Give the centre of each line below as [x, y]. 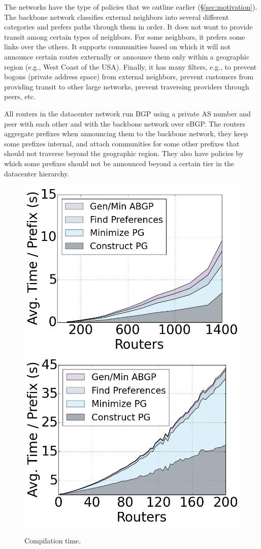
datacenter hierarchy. [37, 173]
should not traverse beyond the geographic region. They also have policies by [124, 153]
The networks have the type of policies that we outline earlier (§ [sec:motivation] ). [131, 7]
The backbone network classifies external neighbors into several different [117, 17]
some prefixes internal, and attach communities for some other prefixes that [122, 143]
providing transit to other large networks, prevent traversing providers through [127, 86]
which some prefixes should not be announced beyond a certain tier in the [119, 163]
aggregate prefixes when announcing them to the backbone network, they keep [126, 133]
